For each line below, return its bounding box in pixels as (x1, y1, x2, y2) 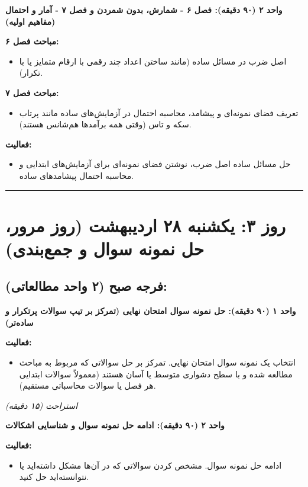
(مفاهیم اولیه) (5, 15, 56, 27)
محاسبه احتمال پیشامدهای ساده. (19, 169, 134, 181)
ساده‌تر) (5, 316, 34, 328)
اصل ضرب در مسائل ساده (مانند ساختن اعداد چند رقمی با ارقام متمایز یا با (19, 55, 287, 67)
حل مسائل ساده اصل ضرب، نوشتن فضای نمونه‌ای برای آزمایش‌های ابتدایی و (19, 158, 291, 170)
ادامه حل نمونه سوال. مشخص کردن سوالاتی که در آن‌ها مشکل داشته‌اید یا (19, 459, 282, 471)
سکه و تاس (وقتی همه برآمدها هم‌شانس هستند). (19, 118, 192, 130)
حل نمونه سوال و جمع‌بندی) (5, 236, 205, 260)
